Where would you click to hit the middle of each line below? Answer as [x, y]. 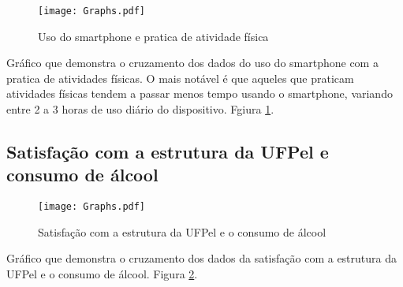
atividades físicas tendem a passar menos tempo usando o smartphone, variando [200, 93]
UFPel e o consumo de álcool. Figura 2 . [102, 274]
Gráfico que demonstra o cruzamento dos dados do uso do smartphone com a [192, 63]
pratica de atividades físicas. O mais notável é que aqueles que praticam [180, 78]
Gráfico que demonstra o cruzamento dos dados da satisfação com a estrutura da [201, 258]
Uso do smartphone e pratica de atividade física [153, 36]
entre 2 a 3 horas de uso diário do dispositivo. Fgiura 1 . [140, 109]
